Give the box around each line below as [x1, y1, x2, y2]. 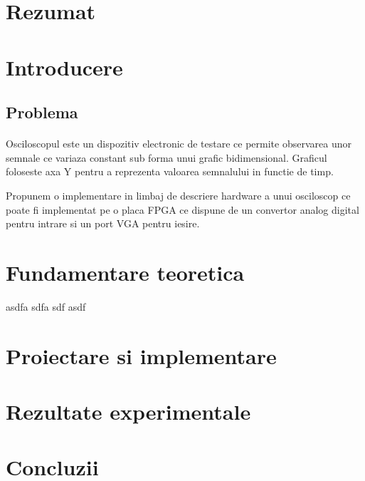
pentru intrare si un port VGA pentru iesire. [6, 216, 200, 231]
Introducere [6, 52, 123, 81]
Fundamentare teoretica [6, 257, 245, 286]
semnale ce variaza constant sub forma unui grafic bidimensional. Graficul [6, 150, 327, 165]
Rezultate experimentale [6, 396, 251, 425]
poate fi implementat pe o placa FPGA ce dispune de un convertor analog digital [6, 202, 359, 217]
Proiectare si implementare [6, 341, 277, 370]
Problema [6, 101, 78, 123]
